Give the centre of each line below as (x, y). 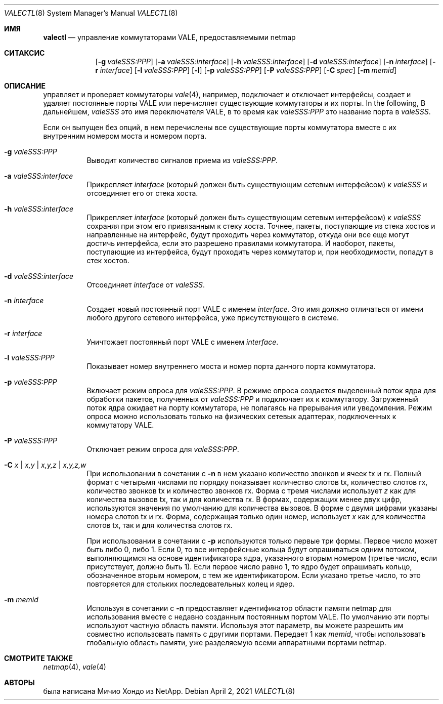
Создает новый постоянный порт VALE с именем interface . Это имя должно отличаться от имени (255, 309)
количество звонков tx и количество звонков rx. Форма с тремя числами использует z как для (251, 491)
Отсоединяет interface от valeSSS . (146, 285)
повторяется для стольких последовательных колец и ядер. (191, 584)
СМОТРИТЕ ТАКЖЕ (39, 658)
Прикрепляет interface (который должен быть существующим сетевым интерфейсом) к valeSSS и (257, 184)
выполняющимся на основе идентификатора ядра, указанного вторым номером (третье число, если (262, 558)
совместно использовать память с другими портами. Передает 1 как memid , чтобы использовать (256, 634)
